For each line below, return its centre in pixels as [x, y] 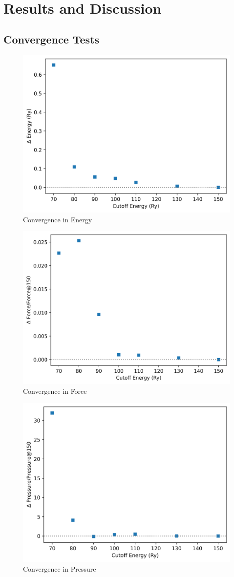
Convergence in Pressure [60, 568]
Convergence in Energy [58, 219]
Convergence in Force [55, 391]
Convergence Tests [52, 39]
